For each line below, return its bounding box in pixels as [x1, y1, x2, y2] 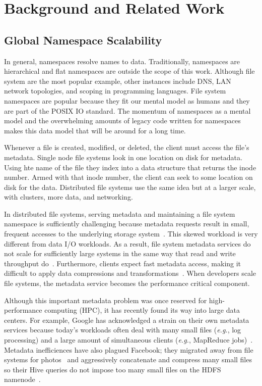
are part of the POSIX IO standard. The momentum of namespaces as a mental [4, 105, 251, 116]
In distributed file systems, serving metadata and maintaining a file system [4, 208, 235, 219]
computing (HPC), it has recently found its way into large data [44, 305, 240, 315]
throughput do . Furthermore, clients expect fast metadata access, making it [4, 258, 241, 268]
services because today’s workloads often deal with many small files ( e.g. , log [4, 324, 241, 335]
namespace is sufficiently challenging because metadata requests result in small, [4, 218, 249, 229]
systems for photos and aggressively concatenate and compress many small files [4, 354, 252, 365]
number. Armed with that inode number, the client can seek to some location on [4, 172, 253, 182]
